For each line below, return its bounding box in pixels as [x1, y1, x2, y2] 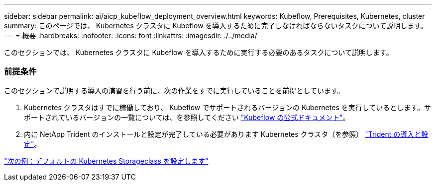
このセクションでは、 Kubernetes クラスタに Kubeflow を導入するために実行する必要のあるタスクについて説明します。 [4, 48, 393, 57]
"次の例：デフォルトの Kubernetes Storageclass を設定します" [4, 156, 209, 165]
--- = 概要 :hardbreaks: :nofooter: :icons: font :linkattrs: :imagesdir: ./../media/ [4, 31, 257, 40]
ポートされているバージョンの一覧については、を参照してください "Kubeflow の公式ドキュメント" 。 [24, 113, 350, 122]
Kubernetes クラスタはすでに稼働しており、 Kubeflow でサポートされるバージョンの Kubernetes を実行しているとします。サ [24, 103, 431, 112]
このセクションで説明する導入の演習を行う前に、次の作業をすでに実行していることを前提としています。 [4, 86, 344, 95]
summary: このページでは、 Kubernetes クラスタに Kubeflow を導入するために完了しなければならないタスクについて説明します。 [4, 21, 428, 30]
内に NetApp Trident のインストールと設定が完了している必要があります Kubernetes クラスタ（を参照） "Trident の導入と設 [24, 129, 429, 138]
